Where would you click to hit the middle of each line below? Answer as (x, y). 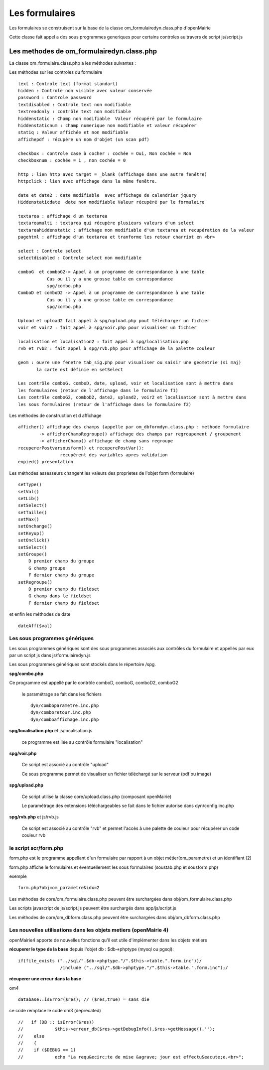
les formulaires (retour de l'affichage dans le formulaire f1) (98, 390)
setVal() (29, 491)
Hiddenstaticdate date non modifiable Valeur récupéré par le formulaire (111, 202)
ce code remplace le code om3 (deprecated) (55, 1011)
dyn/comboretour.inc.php (61, 713)
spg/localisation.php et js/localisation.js (51, 731)
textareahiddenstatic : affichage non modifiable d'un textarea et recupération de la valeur (136, 230)
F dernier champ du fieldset (64, 603)
